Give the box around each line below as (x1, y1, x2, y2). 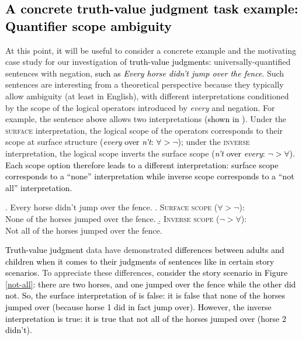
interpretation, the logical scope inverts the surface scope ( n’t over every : (5, 147, 265, 159)
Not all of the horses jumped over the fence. (5, 224, 162, 236)
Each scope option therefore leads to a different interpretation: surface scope (5, 158, 279, 171)
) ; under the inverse (178, 136, 250, 148)
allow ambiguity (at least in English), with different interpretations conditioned (5, 89, 289, 102)
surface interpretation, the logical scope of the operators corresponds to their (5, 124, 283, 136)
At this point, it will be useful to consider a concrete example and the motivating (5, 44, 297, 56)
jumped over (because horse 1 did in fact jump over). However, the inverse (5, 301, 272, 313)
